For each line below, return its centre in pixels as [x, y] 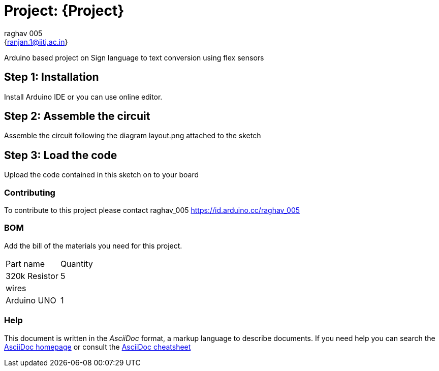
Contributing [30, 192]
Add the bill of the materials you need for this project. [93, 245]
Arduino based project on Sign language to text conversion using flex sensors [134, 57]
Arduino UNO [31, 300]
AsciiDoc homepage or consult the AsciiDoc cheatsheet [98, 347]
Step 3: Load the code [61, 155]
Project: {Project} [64, 11]
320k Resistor [32, 276]
